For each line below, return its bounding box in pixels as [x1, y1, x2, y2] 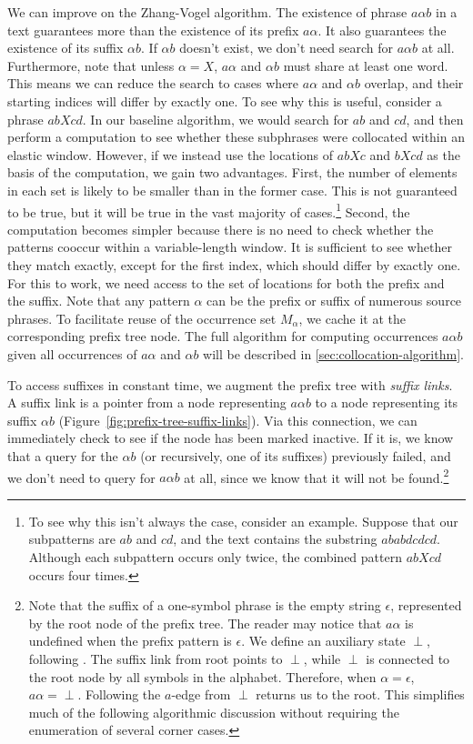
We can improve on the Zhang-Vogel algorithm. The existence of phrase [7, 3, 408, 21]
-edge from [171, 685, 231, 704]
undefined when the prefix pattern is [28, 631, 232, 650]
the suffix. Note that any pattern [7, 291, 190, 310]
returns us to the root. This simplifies [256, 685, 465, 704]
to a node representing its [315, 393, 458, 412]
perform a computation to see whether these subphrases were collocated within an [7, 127, 465, 146]
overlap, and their [364, 74, 464, 93]
